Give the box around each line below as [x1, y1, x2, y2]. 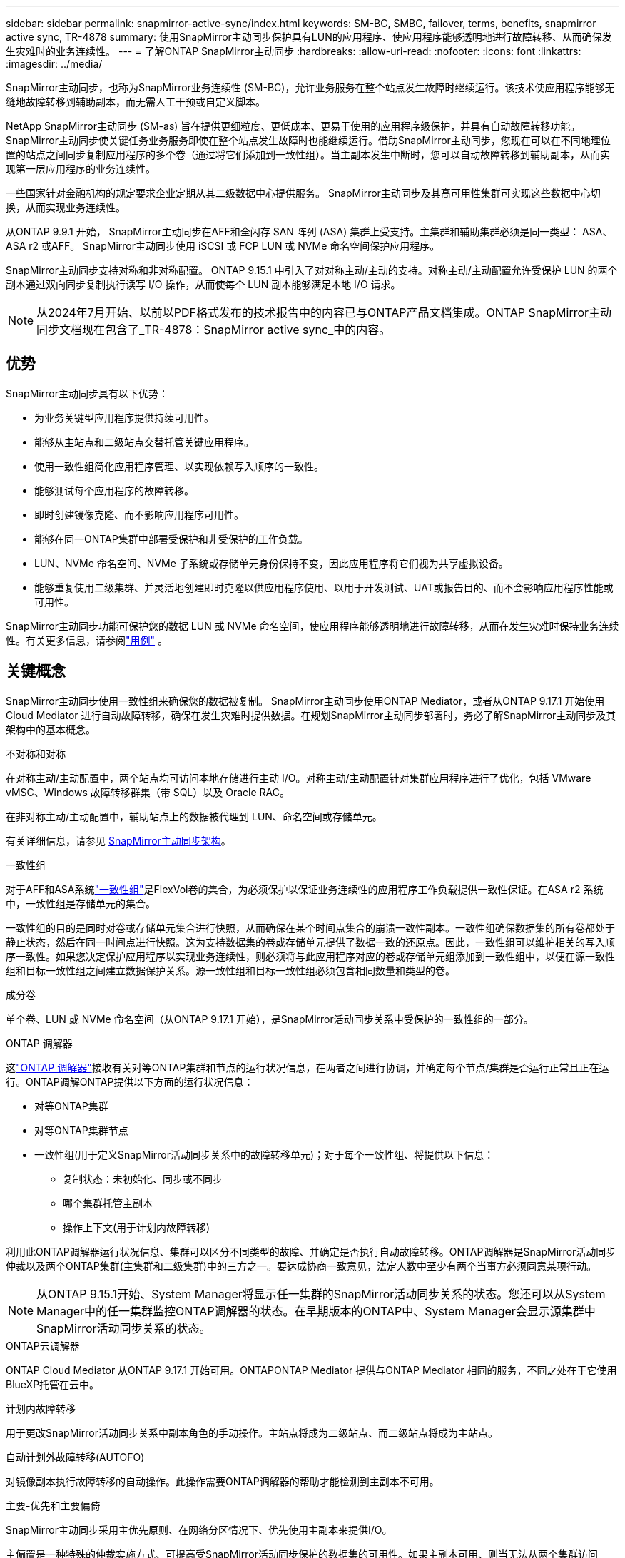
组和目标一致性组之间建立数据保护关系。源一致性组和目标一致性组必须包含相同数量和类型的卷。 [6, 964, 455, 977]
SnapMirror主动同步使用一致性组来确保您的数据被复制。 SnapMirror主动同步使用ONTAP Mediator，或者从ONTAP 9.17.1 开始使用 [6, 694, 605, 707]
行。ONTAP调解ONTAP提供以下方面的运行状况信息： [6, 1075, 254, 1088]
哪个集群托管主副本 [63, 1196, 153, 1209]
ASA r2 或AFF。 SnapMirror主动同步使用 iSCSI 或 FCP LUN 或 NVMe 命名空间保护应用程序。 [6, 240, 440, 252]
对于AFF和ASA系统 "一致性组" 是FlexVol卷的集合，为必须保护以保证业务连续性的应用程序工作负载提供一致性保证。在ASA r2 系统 [6, 882, 604, 895]
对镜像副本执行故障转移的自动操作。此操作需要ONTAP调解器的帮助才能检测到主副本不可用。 [6, 1475, 439, 1487]
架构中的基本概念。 [6, 723, 96, 735]
